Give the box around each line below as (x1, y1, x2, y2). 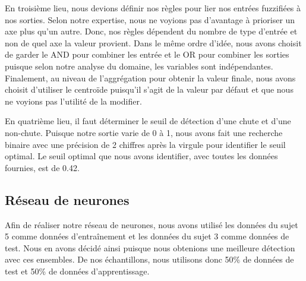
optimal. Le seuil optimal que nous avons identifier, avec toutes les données (5, 150, 278, 162)
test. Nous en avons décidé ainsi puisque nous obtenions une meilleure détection (5, 241, 295, 254)
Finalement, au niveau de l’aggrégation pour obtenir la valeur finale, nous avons (5, 71, 296, 84)
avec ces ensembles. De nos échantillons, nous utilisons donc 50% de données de (5, 253, 294, 266)
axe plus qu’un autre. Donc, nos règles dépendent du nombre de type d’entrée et (5, 25, 298, 37)
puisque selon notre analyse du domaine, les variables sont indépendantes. (5, 59, 273, 72)
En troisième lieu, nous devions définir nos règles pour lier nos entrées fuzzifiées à (5, 2, 301, 14)
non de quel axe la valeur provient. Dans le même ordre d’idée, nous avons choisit (5, 36, 302, 49)
